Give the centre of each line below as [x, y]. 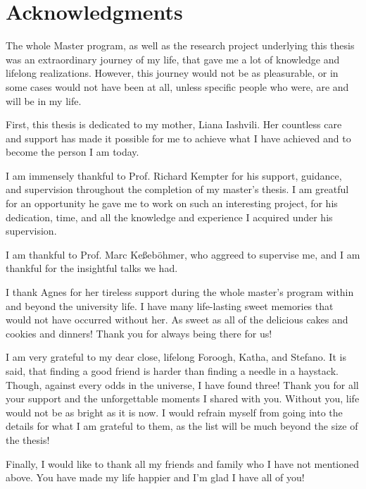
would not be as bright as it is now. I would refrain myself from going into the [174, 412]
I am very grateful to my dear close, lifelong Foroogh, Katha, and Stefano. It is [176, 357]
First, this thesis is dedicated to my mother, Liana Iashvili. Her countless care [174, 124]
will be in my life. [44, 100]
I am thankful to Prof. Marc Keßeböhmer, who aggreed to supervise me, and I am [183, 254]
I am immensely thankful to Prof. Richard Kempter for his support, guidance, [174, 175]
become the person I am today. [72, 152]
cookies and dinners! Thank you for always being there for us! [139, 333]
